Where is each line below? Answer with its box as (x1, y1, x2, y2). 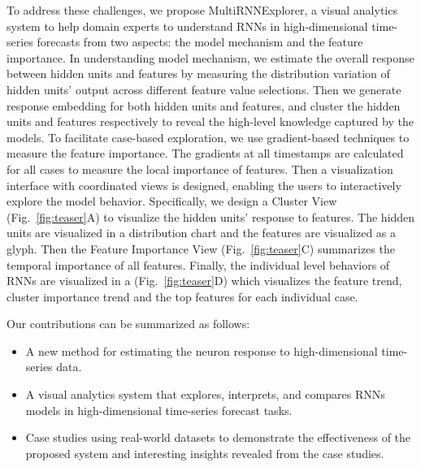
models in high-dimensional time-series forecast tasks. (25, 401, 293, 418)
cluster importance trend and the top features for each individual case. (7, 288, 358, 305)
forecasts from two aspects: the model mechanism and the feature (37, 33, 363, 50)
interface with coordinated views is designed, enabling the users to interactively (7, 176, 401, 193)
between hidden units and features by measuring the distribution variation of (7, 65, 390, 82)
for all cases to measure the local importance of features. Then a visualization (7, 160, 393, 177)
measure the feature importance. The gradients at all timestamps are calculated (7, 145, 404, 162)
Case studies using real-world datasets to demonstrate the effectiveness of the (25, 429, 411, 446)
